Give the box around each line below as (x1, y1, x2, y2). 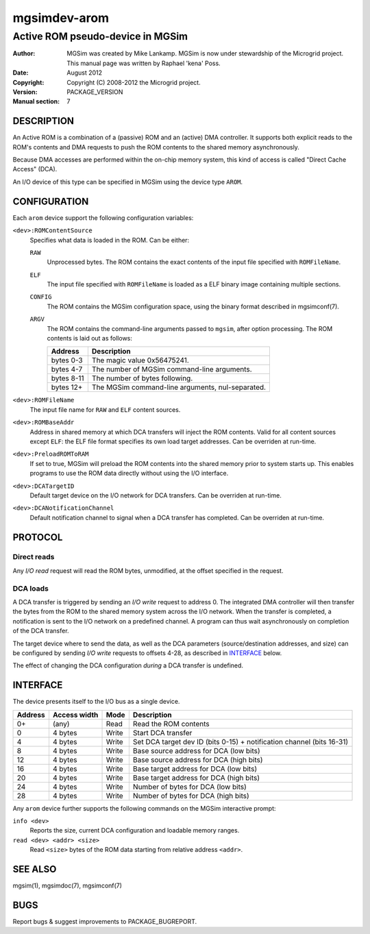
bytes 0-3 (51, 356, 83, 365)
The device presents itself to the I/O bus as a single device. (12, 698, 180, 706)
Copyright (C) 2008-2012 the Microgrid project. (66, 78, 201, 86)
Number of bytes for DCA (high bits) (132, 791, 249, 800)
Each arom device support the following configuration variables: (12, 213, 194, 222)
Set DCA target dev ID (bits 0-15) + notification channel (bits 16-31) (132, 737, 349, 746)
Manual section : (12, 97, 60, 106)
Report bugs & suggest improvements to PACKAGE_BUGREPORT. (12, 918, 197, 926)
